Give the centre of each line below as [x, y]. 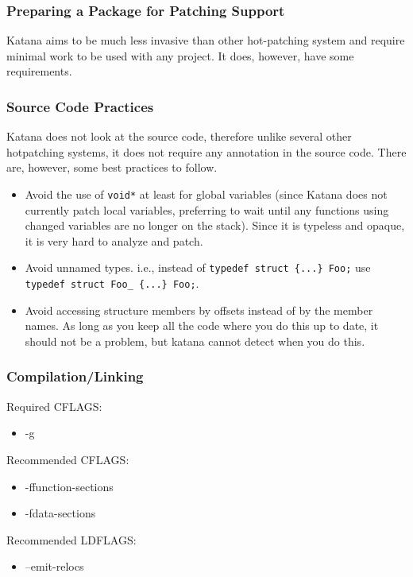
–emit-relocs [54, 566]
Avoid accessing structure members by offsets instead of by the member [199, 310]
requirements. [39, 71]
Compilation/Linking [75, 376]
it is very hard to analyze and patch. [114, 240]
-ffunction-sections [69, 486]
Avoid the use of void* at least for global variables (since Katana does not [206, 194]
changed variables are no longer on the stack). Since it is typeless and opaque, [215, 225]
